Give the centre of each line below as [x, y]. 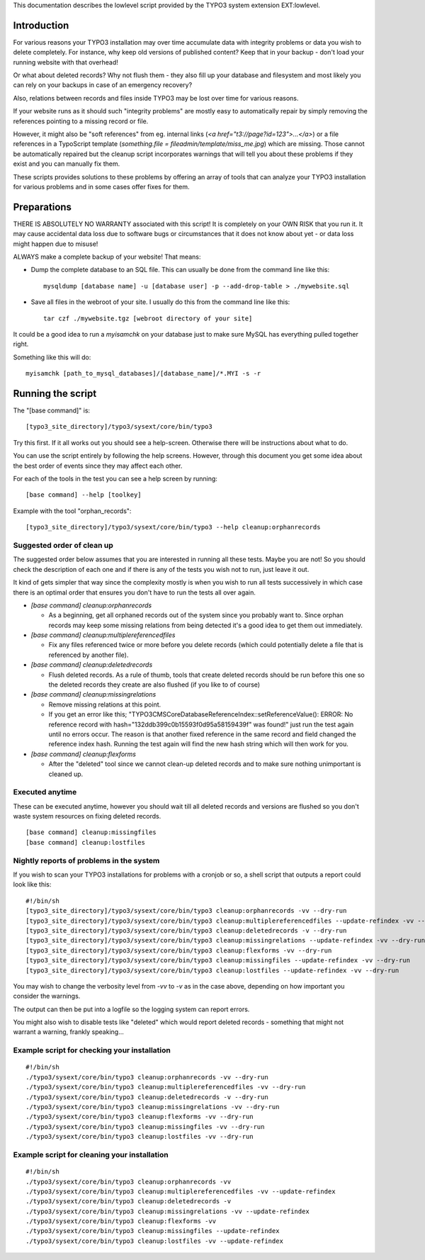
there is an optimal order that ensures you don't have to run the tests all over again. [135, 592]
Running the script [55, 394]
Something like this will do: [52, 357]
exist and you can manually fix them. [67, 164]
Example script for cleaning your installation [91, 1154]
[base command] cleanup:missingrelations [93, 694]
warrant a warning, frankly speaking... [68, 1032]
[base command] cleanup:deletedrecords [92, 665]
